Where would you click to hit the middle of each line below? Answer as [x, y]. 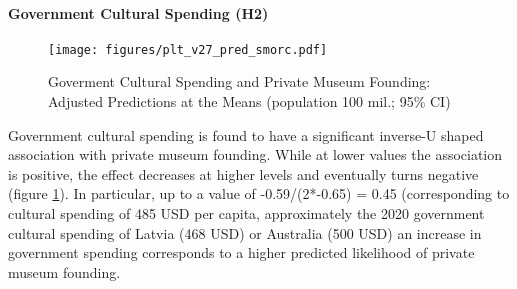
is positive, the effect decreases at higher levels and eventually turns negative [243, 173]
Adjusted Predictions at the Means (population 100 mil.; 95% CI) [249, 101]
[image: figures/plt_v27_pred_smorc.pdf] [188, 49]
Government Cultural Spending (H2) [138, 12]
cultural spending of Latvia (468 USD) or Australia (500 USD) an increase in [245, 232]
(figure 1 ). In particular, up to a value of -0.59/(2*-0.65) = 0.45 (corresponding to [259, 193]
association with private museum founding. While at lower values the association [255, 154]
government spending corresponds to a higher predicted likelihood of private [241, 252]
